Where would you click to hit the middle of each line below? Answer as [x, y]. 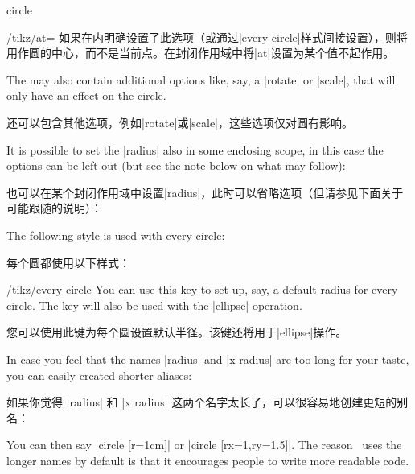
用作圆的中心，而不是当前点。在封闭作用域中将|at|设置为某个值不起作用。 [201, 53]
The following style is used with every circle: [116, 235]
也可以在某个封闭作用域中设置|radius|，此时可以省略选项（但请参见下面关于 [205, 192]
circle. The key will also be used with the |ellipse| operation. [154, 305]
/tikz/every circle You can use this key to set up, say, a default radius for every [202, 289]
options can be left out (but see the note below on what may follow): [176, 165]
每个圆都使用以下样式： [68, 262]
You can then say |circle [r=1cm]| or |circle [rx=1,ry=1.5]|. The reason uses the [204, 445]
